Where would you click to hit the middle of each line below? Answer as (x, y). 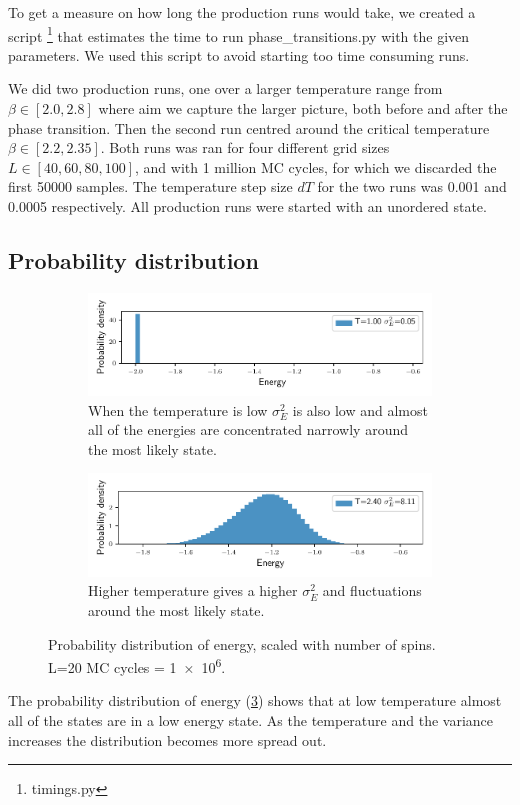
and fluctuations (372, 590)
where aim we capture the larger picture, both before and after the (303, 108)
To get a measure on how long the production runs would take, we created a (242, 12)
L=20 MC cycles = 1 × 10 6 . (137, 665)
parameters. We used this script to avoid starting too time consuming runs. (239, 54)
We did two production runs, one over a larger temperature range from (225, 88)
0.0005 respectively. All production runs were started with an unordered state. (247, 206)
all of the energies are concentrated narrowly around (248, 429)
